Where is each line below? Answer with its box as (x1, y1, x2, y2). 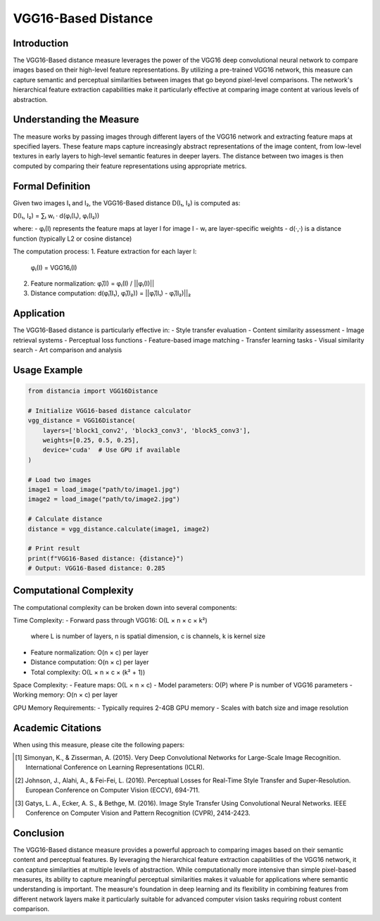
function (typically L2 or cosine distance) (13, 234, 132, 243)
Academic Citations (13, 722, 102, 734)
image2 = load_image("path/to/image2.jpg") (27, 495, 181, 503)
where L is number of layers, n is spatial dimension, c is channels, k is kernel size (30, 632, 266, 640)
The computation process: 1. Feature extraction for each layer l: (13, 247, 197, 256)
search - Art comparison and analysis (13, 345, 122, 355)
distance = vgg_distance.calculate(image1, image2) (27, 525, 210, 533)
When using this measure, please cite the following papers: (13, 740, 185, 749)
